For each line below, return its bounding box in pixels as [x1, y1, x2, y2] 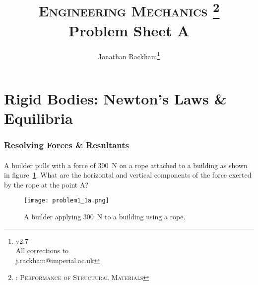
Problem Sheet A [68, 20, 190, 40]
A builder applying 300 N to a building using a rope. [24, 211, 186, 222]
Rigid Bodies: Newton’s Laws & [4, 88, 227, 108]
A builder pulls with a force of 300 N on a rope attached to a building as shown [4, 160, 248, 170]
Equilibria [4, 108, 73, 128]
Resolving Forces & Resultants [4, 139, 129, 151]
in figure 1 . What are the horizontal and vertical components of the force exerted [4, 170, 252, 180]
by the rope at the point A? [4, 179, 88, 190]
